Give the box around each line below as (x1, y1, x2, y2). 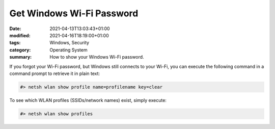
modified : (9, 32, 31, 38)
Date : (9, 25, 21, 32)
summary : (9, 54, 32, 60)
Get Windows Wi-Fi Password (9, 8, 139, 19)
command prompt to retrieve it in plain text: (9, 70, 100, 76)
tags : (9, 40, 21, 46)
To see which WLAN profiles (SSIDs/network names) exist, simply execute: (9, 97, 167, 103)
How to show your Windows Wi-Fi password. (49, 54, 145, 60)
